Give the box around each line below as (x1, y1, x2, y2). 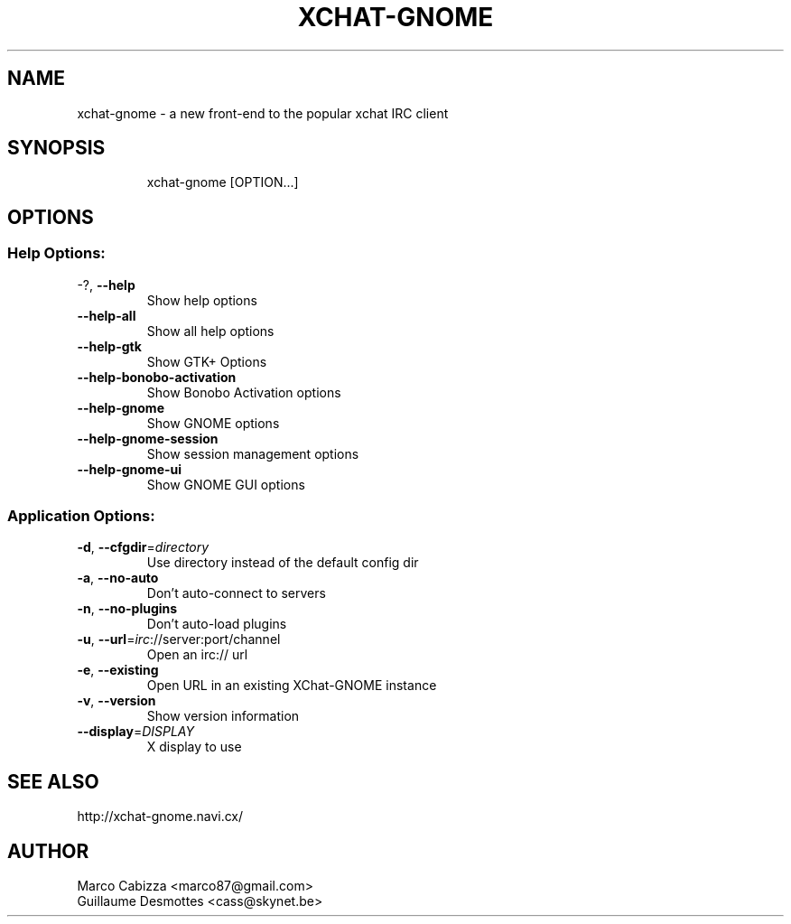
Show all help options (146, 322, 275, 339)
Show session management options (146, 445, 359, 462)
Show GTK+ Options (146, 353, 267, 369)
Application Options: (7, 507, 155, 526)
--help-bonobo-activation (77, 369, 237, 385)
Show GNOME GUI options (146, 476, 305, 492)
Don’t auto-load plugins (146, 616, 287, 632)
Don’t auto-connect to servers (146, 585, 326, 602)
